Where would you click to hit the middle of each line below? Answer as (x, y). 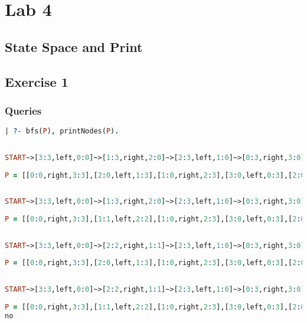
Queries (23, 110)
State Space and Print (74, 46)
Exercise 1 (37, 81)
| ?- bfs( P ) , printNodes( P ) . (62, 131)
